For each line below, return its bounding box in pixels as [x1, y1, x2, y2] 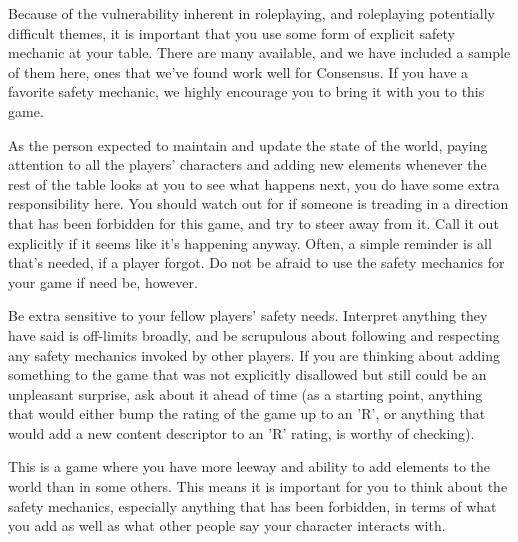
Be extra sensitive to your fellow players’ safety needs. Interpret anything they [8, 305, 488, 326]
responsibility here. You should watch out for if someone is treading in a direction [8, 193, 509, 214]
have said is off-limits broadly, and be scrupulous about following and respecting [8, 324, 500, 345]
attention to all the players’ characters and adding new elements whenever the [8, 154, 487, 175]
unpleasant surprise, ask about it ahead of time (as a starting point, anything [8, 383, 483, 404]
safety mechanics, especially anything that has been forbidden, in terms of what [8, 495, 497, 516]
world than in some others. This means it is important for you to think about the [8, 476, 508, 497]
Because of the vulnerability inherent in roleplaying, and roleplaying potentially [8, 3, 496, 23]
